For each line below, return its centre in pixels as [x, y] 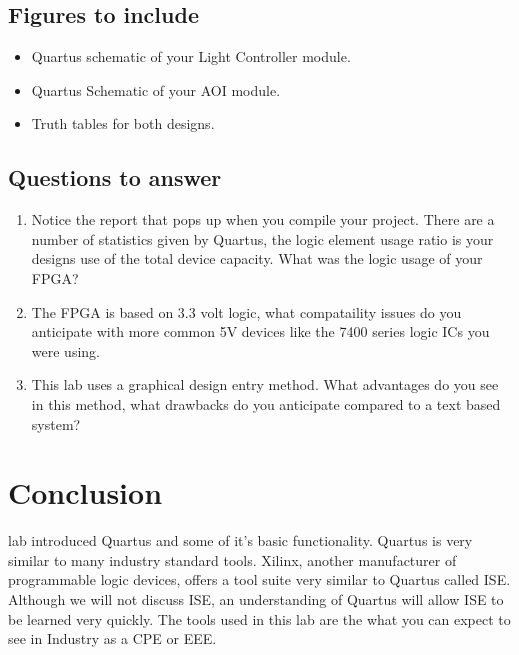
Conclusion [85, 492]
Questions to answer [115, 177]
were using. [65, 350]
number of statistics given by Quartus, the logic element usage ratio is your [262, 238]
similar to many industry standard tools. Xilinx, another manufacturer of [232, 559]
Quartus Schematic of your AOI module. [156, 89]
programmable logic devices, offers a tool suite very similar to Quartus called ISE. [259, 579]
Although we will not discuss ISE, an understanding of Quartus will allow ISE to [256, 599]
